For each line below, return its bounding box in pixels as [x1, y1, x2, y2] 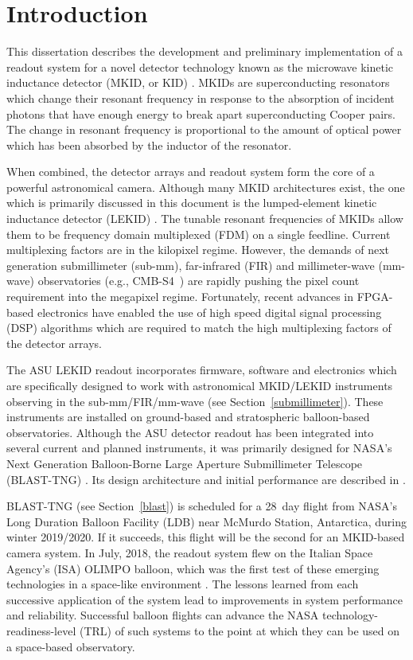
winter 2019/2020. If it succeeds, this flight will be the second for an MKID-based [6, 529, 405, 545]
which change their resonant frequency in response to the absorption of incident [6, 89, 395, 106]
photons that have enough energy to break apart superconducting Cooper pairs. [6, 105, 395, 122]
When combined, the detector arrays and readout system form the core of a [6, 163, 375, 180]
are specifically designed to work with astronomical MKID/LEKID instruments [6, 377, 393, 393]
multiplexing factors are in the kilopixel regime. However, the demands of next [6, 241, 389, 258]
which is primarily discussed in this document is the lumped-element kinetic [6, 194, 377, 211]
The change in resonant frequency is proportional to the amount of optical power [6, 121, 402, 138]
